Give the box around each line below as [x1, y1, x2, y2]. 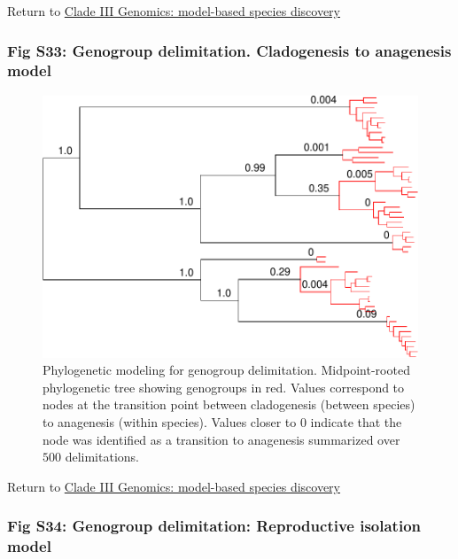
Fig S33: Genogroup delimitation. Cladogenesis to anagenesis [7, 39, 452, 61]
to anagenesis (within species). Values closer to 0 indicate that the [43, 412, 402, 431]
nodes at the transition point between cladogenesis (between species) [43, 395, 415, 414]
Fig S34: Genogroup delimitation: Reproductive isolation [7, 515, 422, 537]
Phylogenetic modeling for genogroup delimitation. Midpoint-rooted [43, 361, 410, 379]
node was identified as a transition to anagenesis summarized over [43, 430, 400, 448]
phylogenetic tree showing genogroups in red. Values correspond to [43, 377, 405, 396]
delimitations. [65, 447, 139, 466]
